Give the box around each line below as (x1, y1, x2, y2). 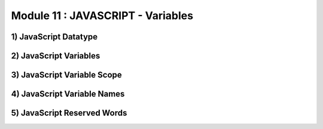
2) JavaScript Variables (11, 51, 100, 61)
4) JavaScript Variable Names (11, 89, 125, 99)
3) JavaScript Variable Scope (11, 70, 122, 80)
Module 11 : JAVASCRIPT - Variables (11, 9, 194, 22)
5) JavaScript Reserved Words (11, 108, 127, 118)
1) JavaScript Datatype (11, 32, 98, 42)
